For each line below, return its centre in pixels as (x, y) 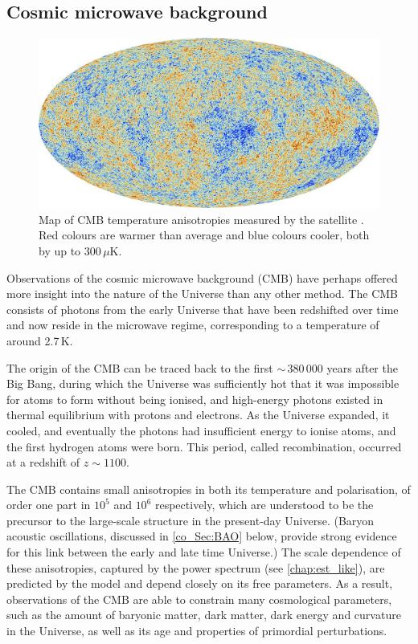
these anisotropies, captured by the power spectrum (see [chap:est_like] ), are (196, 567)
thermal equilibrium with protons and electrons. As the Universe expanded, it (198, 415)
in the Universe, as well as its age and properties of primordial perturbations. (197, 631)
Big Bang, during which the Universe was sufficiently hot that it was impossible (203, 383)
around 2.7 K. (40, 340)
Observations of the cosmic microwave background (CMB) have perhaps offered (202, 277)
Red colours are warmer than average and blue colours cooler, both (204, 235)
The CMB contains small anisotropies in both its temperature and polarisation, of (209, 489)
